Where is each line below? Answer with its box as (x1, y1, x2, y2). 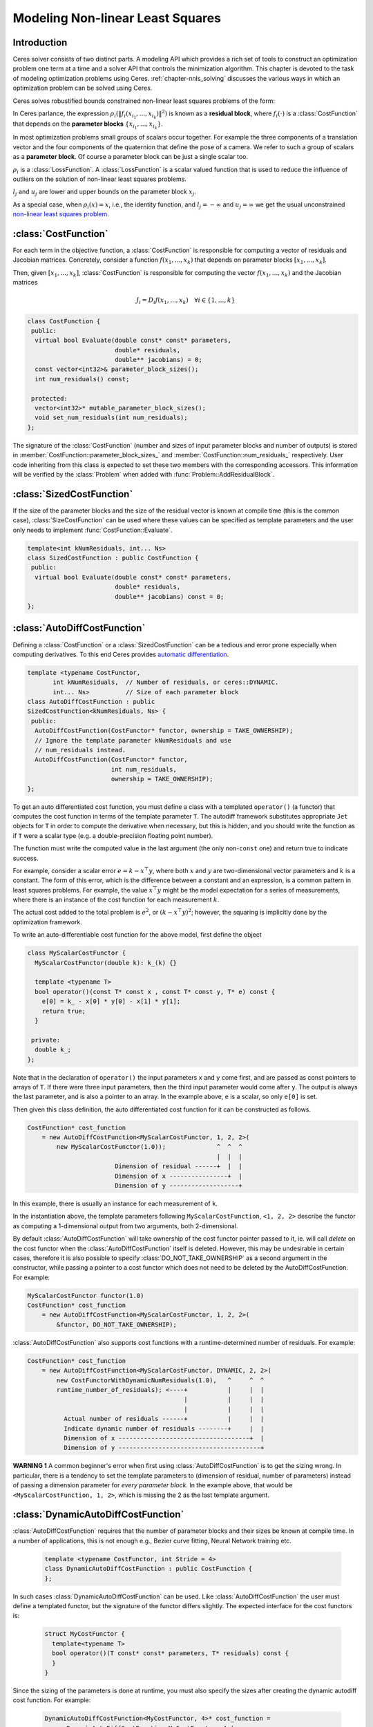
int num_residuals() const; (35, 375, 130, 383)
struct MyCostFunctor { (44, 1630, 126, 1638)
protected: (31, 394, 68, 402)
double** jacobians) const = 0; (114, 593, 224, 600)
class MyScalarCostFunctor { (27, 949, 126, 957)
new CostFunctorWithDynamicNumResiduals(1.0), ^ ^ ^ (56, 1376, 265, 1384)
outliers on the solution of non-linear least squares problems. (12, 175, 186, 183)
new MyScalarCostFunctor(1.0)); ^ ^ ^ (56, 1143, 242, 1151)
